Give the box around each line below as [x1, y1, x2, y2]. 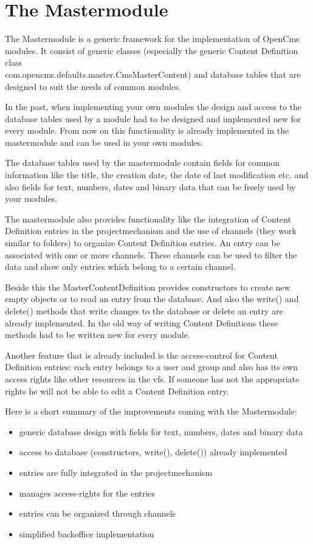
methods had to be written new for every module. [5, 328, 190, 341]
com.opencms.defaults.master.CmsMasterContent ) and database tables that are [5, 67, 301, 80]
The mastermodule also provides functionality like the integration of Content [5, 212, 291, 225]
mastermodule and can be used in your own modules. [5, 136, 204, 148]
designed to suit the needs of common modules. [5, 80, 181, 92]
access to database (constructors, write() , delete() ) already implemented [19, 446, 287, 458]
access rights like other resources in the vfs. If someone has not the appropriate [5, 372, 300, 385]
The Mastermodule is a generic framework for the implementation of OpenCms [5, 32, 300, 45]
